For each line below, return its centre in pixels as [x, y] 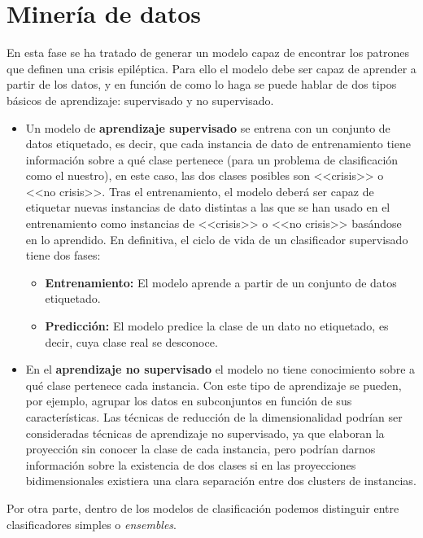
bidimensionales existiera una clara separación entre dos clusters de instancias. [221, 481]
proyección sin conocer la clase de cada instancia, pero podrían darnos [201, 449]
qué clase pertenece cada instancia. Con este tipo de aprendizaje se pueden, [214, 385]
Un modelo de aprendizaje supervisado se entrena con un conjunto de [208, 127]
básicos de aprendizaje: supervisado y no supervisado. [140, 100]
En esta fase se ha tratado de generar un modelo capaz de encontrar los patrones [208, 52]
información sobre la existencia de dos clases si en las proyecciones [191, 464]
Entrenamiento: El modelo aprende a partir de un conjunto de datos [221, 282]
